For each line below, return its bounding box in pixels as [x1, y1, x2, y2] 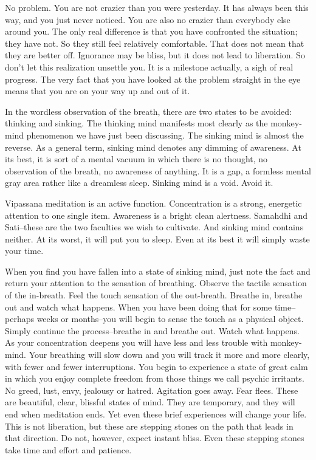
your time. [5, 244, 44, 257]
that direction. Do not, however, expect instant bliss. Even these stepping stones [5, 431, 304, 444]
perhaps [5, 312, 34, 325]
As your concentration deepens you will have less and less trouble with [5, 336, 268, 349]
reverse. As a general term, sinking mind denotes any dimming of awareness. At [5, 140, 301, 153]
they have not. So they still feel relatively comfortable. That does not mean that [5, 36, 304, 49]
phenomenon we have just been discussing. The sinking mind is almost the [26, 128, 304, 141]
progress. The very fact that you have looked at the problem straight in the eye [5, 72, 301, 85]
